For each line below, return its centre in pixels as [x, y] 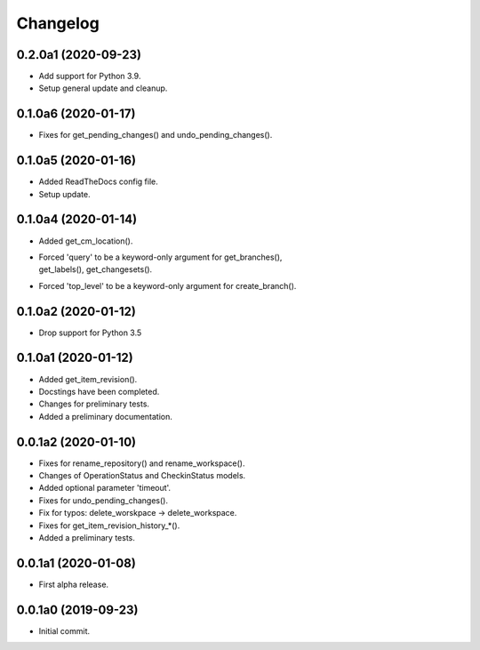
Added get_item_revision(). [88, 379]
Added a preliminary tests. [87, 537]
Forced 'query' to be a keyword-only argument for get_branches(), [160, 257]
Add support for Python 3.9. [90, 76]
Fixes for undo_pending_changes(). [104, 500]
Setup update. [64, 194]
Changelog [58, 23]
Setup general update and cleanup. [103, 88]
